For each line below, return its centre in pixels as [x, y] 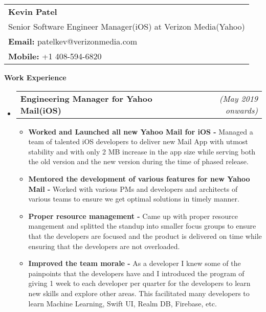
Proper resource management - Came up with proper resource [133, 216]
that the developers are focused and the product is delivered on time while [145, 236]
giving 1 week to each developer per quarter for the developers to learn [139, 283]
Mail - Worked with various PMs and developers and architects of [133, 188]
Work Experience [35, 77]
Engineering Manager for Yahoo [86, 98]
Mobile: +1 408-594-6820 [55, 56]
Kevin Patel [33, 12]
